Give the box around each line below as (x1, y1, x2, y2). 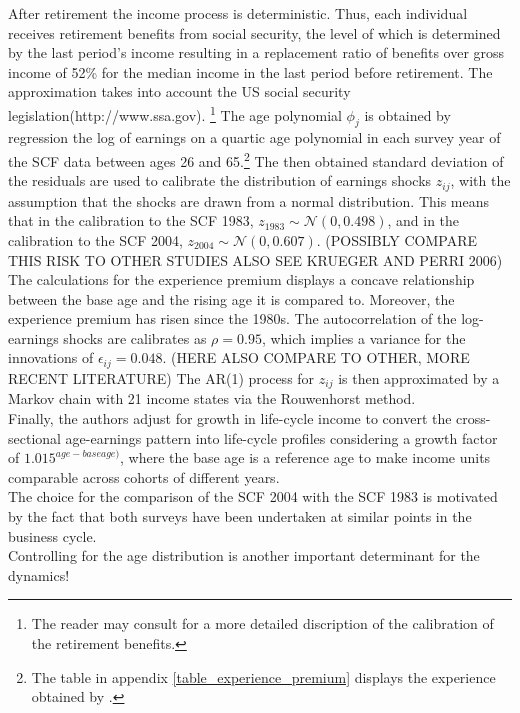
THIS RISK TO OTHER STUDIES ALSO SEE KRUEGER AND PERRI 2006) (8, 249, 503, 270)
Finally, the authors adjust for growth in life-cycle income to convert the (8, 407, 452, 428)
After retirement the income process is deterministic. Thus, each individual (8, 3, 468, 23)
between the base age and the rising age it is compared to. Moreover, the (8, 288, 455, 309)
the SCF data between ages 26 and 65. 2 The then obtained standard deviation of (8, 148, 504, 171)
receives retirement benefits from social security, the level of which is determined (8, 22, 501, 43)
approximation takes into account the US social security (8, 81, 351, 102)
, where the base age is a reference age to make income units (120, 447, 491, 468)
